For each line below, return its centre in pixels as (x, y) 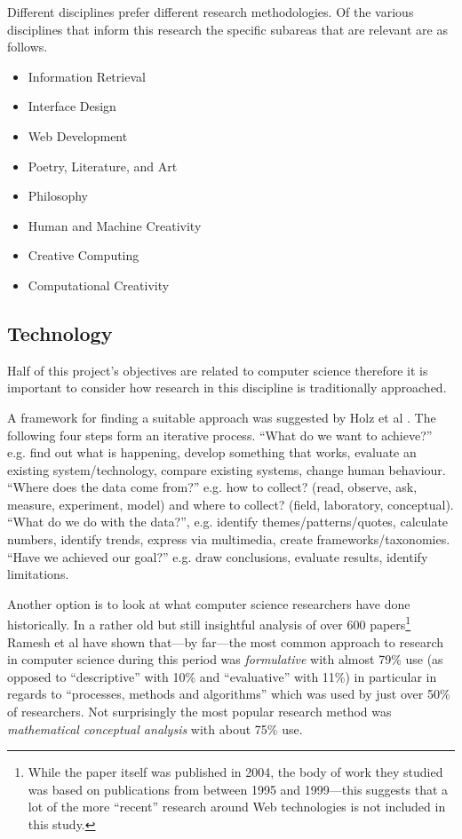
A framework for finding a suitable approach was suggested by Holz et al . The (222, 417)
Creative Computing (84, 255)
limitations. (38, 574)
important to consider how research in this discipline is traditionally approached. (227, 388)
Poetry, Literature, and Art (103, 166)
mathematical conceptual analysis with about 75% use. (155, 728)
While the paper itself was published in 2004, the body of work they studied (235, 772)
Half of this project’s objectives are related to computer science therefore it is (218, 370)
